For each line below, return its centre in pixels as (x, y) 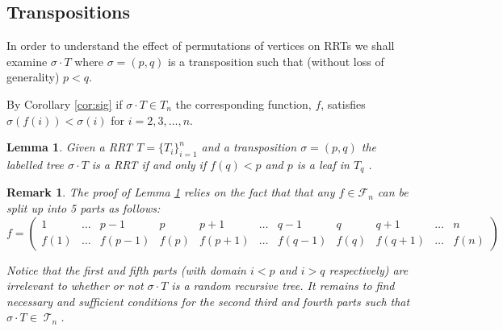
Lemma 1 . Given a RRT (70, 147)
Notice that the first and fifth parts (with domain (126, 269)
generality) (33, 77)
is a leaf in (323, 164)
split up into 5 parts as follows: (84, 208)
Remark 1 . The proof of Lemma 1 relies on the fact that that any (171, 192)
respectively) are (369, 269)
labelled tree (36, 164)
